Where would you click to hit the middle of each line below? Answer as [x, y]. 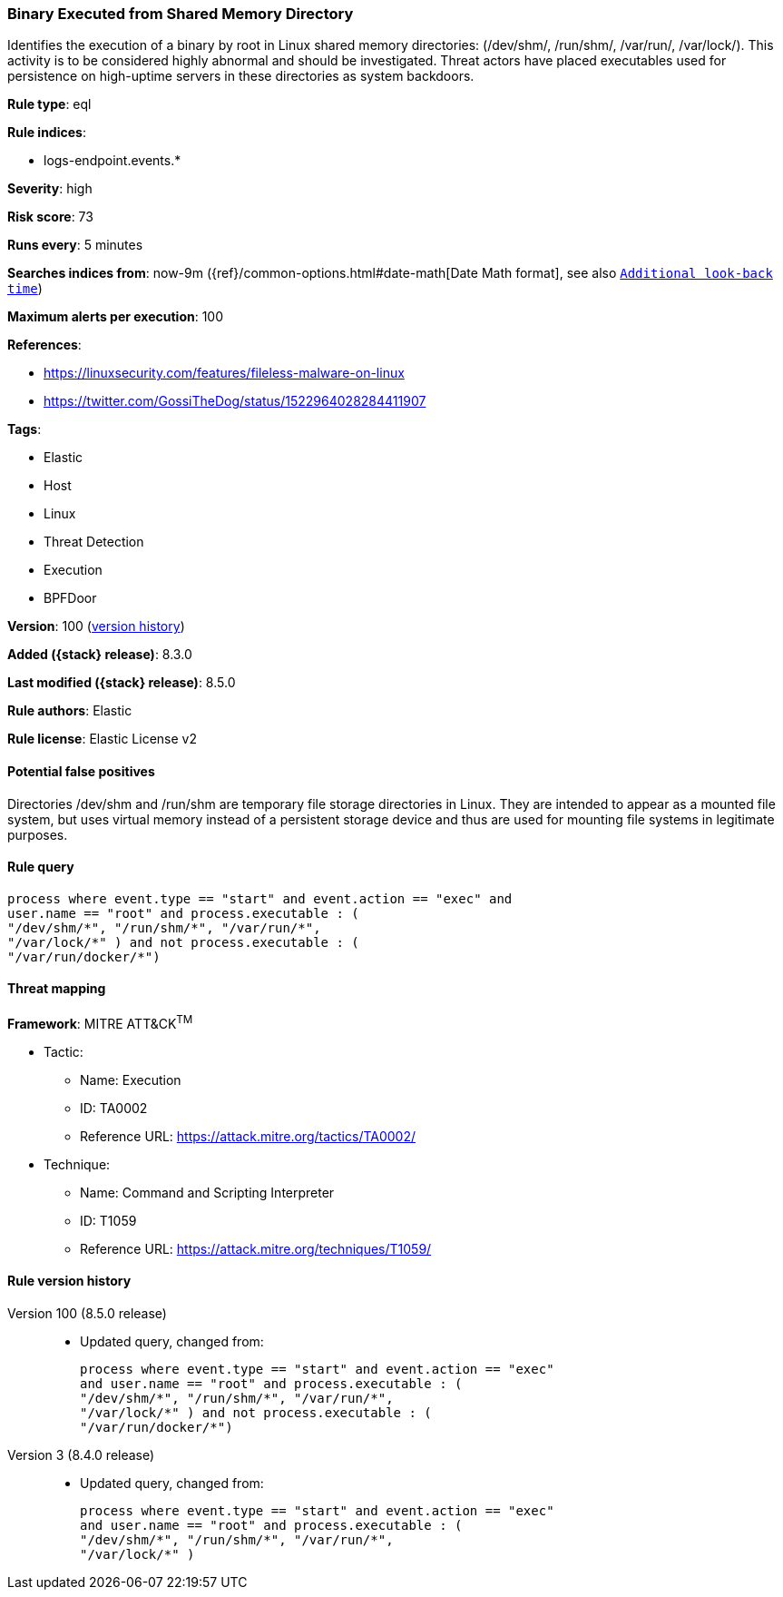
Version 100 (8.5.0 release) [87, 1313]
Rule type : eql [49, 104]
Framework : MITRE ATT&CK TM [100, 1022]
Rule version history [69, 1281]
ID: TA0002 [114, 1108]
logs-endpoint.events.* [113, 161]
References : [44, 345]
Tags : [24, 429]
